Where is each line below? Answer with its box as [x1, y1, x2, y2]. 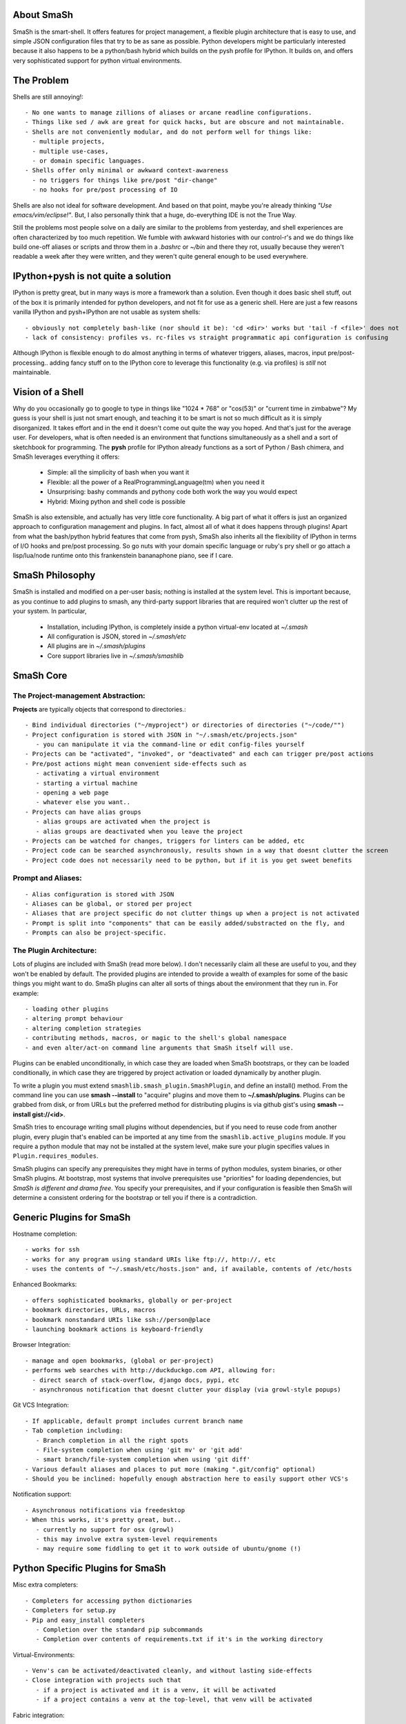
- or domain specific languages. [32, 157, 145, 165]
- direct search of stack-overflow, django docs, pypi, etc [32, 1376, 240, 1384]
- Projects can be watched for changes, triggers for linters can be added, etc [25, 836, 305, 845]
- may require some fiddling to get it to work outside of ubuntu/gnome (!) [35, 1545, 301, 1553]
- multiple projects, [32, 138, 105, 146]
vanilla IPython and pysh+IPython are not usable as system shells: [12, 308, 201, 317]
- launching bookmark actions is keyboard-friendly [25, 1325, 203, 1334]
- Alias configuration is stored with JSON [25, 890, 174, 898]
